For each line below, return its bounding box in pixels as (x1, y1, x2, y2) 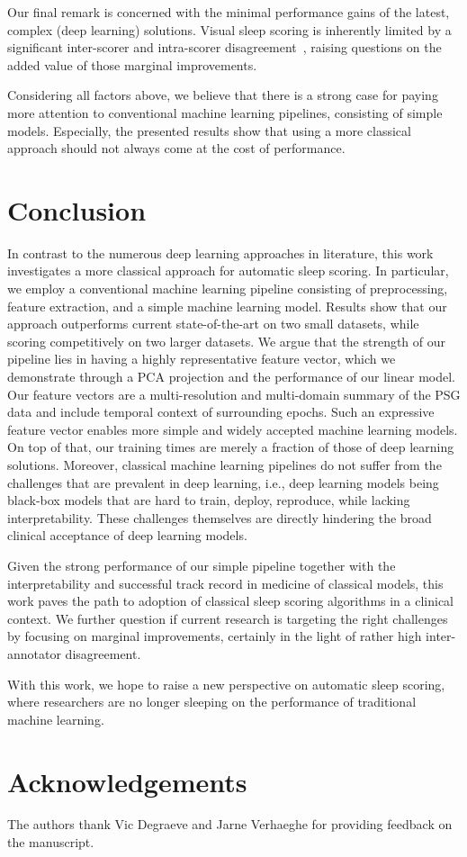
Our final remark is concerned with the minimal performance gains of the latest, (7, 3, 450, 21)
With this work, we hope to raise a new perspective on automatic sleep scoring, (7, 674, 445, 693)
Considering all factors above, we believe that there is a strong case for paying (7, 86, 438, 104)
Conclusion (7, 191, 147, 228)
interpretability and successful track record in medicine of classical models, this (7, 573, 444, 592)
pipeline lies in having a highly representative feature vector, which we (7, 349, 396, 368)
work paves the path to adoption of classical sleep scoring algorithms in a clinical (7, 591, 454, 610)
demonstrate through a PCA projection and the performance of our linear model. (7, 367, 455, 386)
